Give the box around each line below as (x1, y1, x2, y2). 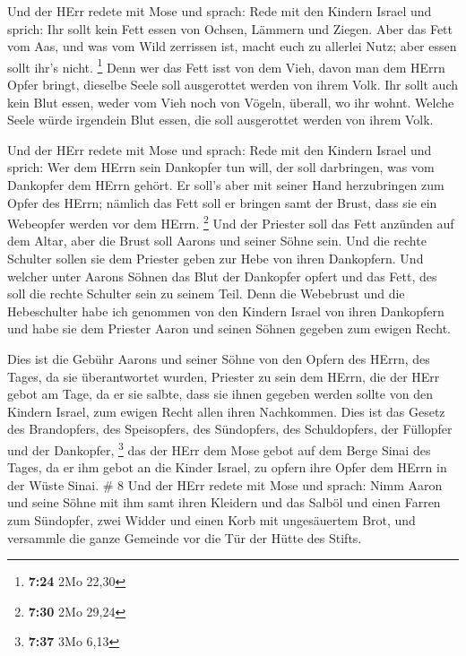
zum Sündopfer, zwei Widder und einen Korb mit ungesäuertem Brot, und (7, 511, 416, 529)
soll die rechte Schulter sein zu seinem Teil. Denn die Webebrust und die (7, 284, 405, 303)
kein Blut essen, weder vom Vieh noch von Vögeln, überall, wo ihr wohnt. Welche (7, 92, 454, 111)
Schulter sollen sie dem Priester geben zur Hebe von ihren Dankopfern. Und (7, 249, 424, 268)
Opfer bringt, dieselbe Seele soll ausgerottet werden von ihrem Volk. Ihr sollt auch (7, 75, 458, 94)
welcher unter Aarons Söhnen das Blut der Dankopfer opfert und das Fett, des (7, 266, 437, 285)
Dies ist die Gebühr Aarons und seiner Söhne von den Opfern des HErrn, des (7, 350, 430, 367)
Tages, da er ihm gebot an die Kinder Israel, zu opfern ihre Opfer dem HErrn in (7, 458, 447, 477)
